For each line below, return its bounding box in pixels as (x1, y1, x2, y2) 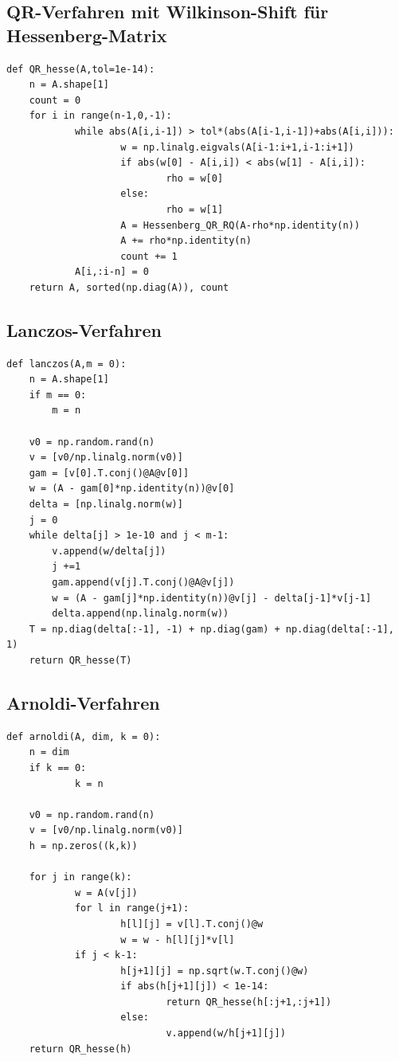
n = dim (29, 746, 69, 758)
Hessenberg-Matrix (6, 22, 167, 47)
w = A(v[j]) (74, 887, 138, 899)
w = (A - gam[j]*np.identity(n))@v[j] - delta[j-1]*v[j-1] (52, 592, 372, 604)
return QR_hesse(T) (29, 654, 132, 666)
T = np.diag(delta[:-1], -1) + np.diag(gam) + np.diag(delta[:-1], (29, 623, 394, 635)
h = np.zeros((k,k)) (29, 840, 138, 852)
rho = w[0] (166, 172, 224, 184)
